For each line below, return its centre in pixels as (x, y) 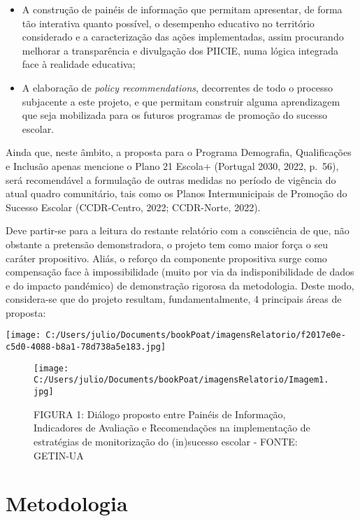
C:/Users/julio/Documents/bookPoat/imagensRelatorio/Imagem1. (181, 380)
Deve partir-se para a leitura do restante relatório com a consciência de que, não (178, 230)
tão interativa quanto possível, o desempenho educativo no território (168, 23)
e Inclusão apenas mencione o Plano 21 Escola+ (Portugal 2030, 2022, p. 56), (172, 165)
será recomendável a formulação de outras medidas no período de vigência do (171, 179)
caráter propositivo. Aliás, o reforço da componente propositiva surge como (166, 258)
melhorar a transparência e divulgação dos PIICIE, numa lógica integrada (180, 50)
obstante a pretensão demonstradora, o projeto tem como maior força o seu (167, 244)
